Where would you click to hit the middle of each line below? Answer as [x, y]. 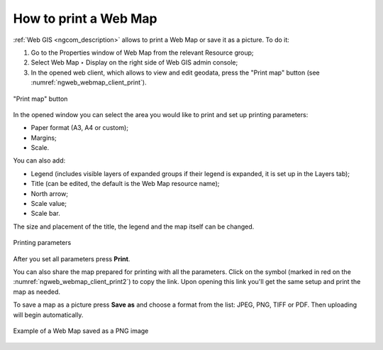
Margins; [44, 138]
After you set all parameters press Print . [72, 258]
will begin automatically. [48, 315]
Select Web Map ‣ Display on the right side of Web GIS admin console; [134, 62]
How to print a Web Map [85, 18]
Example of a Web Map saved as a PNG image [81, 331]
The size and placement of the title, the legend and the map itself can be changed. [134, 226]
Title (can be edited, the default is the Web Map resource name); [125, 184]
